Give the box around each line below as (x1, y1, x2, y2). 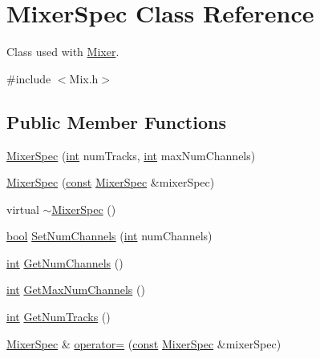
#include (6, 70, 51, 86)
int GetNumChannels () (6, 254, 124, 271)
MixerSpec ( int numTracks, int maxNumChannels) (6, 147, 256, 163)
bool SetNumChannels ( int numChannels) (6, 227, 213, 244)
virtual (6, 200, 39, 217)
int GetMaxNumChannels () (6, 281, 145, 298)
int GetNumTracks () (6, 308, 111, 325)
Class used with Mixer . (6, 43, 119, 60)
